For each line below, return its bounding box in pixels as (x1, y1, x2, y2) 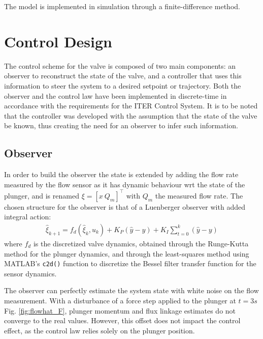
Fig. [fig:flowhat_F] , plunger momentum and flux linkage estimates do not (4, 305, 236, 316)
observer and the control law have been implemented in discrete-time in (4, 90, 227, 101)
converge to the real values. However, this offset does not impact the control (4, 315, 241, 326)
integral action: (4, 211, 51, 222)
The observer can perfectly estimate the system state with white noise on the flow (4, 285, 259, 296)
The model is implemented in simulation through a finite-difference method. (4, 1, 240, 11)
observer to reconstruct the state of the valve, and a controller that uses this (4, 70, 242, 81)
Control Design (4, 31, 112, 51)
